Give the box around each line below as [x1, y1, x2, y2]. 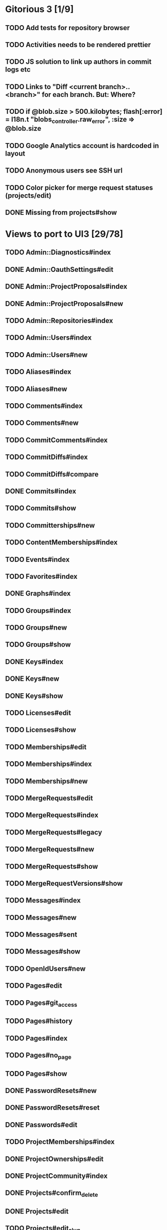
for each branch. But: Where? [41, 90, 136, 99]
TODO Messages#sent [5, 931, 77, 939]
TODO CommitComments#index [5, 435, 108, 444]
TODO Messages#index [5, 896, 81, 905]
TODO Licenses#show [5, 726, 76, 734]
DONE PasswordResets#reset [5, 1104, 100, 1112]
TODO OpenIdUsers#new [5, 964, 86, 973]
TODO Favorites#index [5, 572, 77, 580]
